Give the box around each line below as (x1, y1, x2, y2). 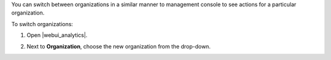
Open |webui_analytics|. (26, 32, 88, 39)
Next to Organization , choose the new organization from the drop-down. (26, 42, 211, 50)
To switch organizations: (11, 20, 74, 27)
